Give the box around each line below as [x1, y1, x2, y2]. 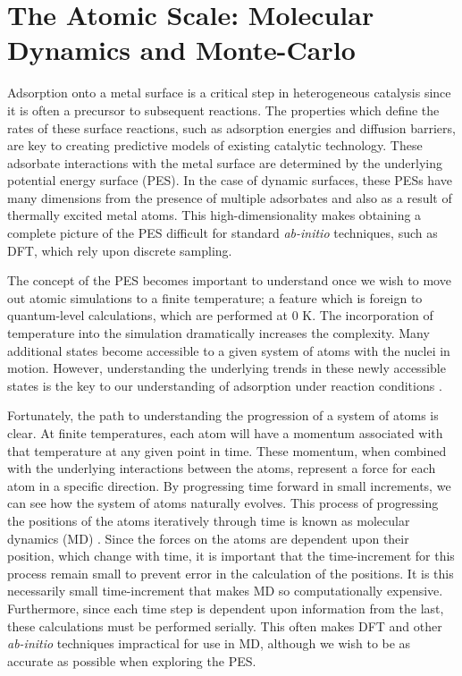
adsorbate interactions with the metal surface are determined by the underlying [7, 153, 442, 172]
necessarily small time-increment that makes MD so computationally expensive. [7, 581, 443, 600]
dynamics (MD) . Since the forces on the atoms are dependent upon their [7, 528, 409, 547]
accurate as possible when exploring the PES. [7, 651, 256, 670]
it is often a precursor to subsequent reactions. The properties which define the [7, 100, 440, 119]
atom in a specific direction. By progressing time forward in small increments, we [7, 476, 451, 494]
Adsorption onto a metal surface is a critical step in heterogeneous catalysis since [7, 83, 451, 102]
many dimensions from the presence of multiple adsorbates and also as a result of [7, 188, 452, 207]
